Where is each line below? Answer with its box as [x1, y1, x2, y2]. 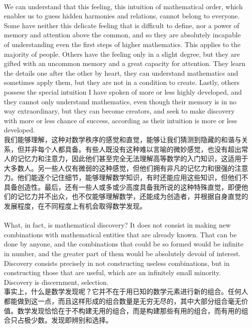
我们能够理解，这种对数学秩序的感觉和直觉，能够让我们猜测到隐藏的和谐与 [4, 134, 241, 144]
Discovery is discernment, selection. [4, 277, 109, 287]
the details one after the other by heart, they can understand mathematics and [4, 67, 238, 78]
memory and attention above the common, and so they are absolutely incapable [4, 30, 241, 40]
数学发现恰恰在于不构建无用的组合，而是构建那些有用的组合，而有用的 [17, 305, 241, 315]
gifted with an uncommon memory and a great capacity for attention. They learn [4, 58, 246, 68]
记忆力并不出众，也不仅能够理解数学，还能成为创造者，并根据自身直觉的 [17, 191, 248, 201]
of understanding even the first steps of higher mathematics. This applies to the [4, 39, 241, 49]
